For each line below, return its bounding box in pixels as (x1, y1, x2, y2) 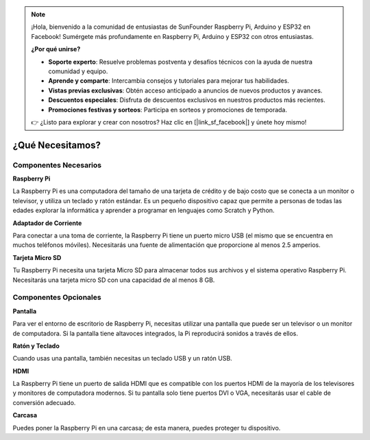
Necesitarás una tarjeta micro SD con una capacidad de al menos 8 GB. (12, 276, 215, 284)
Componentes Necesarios (12, 160, 102, 170)
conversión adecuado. (12, 398, 76, 406)
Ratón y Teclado (12, 341, 60, 350)
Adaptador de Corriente (12, 219, 82, 227)
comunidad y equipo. (48, 67, 108, 75)
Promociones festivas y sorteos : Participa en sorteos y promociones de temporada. (48, 105, 288, 114)
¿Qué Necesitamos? (12, 139, 101, 151)
